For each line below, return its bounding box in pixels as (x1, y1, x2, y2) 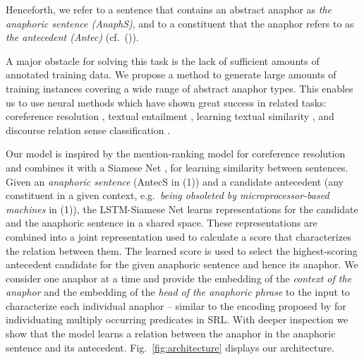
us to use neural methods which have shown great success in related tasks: (6, 95, 327, 109)
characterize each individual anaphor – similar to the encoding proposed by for (6, 298, 346, 313)
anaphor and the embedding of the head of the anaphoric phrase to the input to (6, 284, 351, 299)
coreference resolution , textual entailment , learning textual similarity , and (6, 109, 334, 124)
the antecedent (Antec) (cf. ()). (6, 30, 139, 44)
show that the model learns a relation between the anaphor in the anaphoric (6, 326, 336, 341)
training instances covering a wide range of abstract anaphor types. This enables (6, 80, 353, 95)
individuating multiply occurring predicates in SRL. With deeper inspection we (6, 312, 348, 327)
